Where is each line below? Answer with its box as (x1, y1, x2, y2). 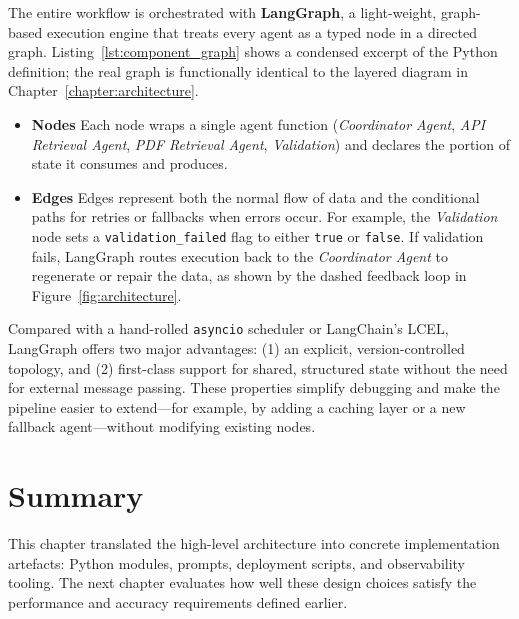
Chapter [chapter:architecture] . (8, 80, 199, 101)
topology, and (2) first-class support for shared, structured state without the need (8, 357, 508, 378)
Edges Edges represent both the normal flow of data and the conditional (31, 186, 480, 207)
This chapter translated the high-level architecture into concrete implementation (8, 533, 500, 554)
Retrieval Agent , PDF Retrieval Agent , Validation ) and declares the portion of (31, 133, 510, 154)
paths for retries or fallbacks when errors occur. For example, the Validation (31, 206, 498, 227)
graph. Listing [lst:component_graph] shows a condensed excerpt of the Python (8, 41, 498, 62)
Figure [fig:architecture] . (31, 284, 182, 305)
